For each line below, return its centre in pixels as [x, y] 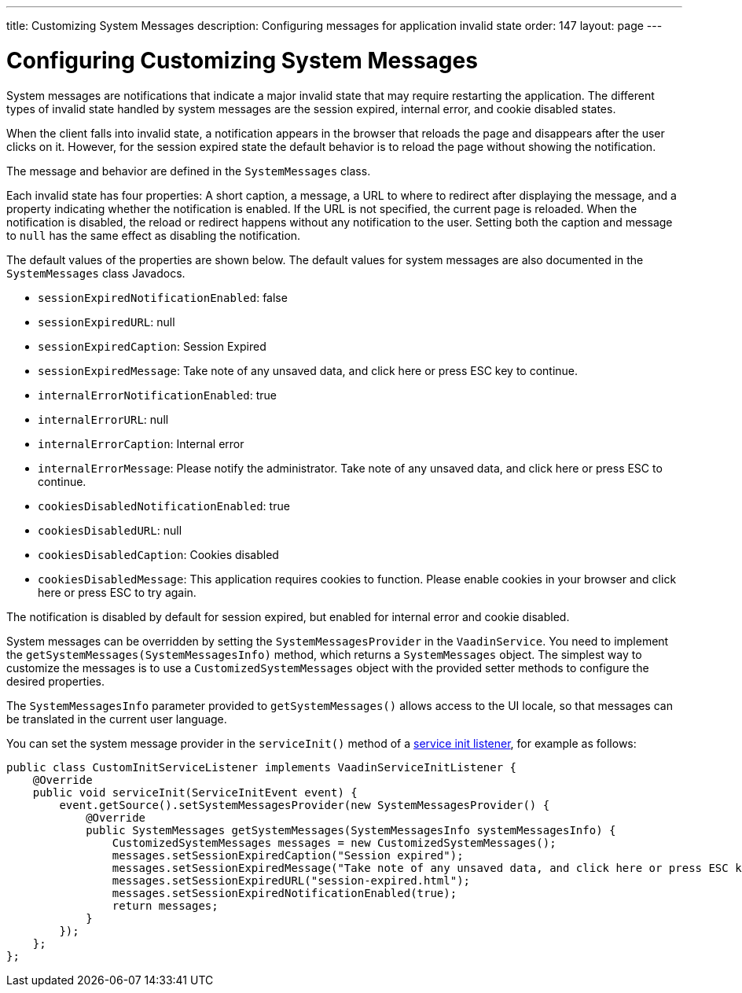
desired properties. [56, 681]
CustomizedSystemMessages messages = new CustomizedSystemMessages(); [334, 842]
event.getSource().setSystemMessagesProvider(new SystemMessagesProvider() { [305, 805]
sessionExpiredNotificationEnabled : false [163, 297]
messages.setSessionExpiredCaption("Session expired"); [288, 855]
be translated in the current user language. [117, 719]
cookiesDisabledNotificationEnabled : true [164, 506]
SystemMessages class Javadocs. [96, 273]
